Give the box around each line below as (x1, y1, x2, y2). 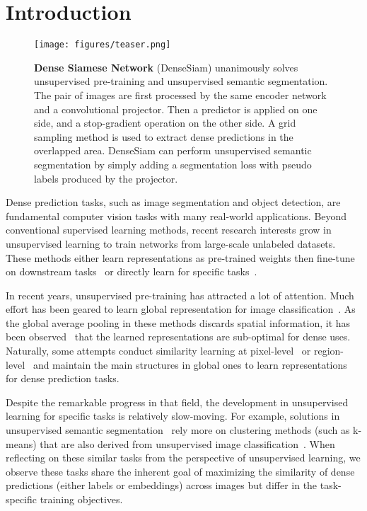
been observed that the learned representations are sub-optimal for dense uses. (6, 329, 351, 344)
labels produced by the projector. (34, 171, 178, 185)
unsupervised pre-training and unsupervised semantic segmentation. (34, 74, 328, 88)
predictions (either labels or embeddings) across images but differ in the (6, 478, 318, 493)
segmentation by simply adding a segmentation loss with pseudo (34, 156, 312, 171)
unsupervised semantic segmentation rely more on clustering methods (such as (6, 423, 350, 437)
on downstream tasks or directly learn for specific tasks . (6, 264, 257, 279)
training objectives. (40, 492, 123, 506)
